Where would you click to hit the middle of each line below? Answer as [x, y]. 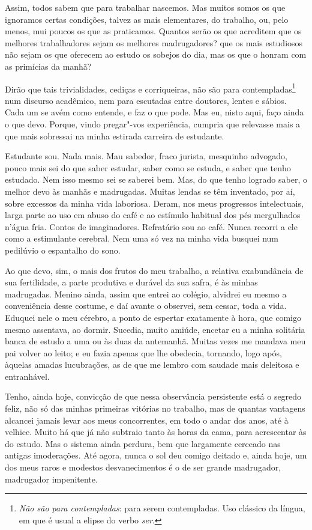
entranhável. [27, 376]
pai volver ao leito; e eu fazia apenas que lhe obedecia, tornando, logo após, [143, 352]
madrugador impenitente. [51, 479]
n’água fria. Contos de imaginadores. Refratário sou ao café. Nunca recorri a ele [151, 226]
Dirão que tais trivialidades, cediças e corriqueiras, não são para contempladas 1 [150, 88]
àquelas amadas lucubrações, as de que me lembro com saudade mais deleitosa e [152, 364]
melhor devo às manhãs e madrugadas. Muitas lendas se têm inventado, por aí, [150, 191]
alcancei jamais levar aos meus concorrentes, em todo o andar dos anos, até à [147, 420]
